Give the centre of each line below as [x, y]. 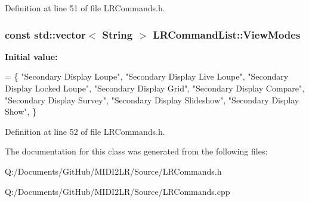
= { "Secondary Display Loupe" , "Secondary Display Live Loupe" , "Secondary [147, 76]
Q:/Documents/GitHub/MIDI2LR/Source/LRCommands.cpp [118, 191]
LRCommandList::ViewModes [227, 34]
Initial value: [31, 56]
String [118, 34]
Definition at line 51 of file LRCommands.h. [85, 8]
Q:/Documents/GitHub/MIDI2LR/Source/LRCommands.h [113, 171]
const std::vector [45, 34]
